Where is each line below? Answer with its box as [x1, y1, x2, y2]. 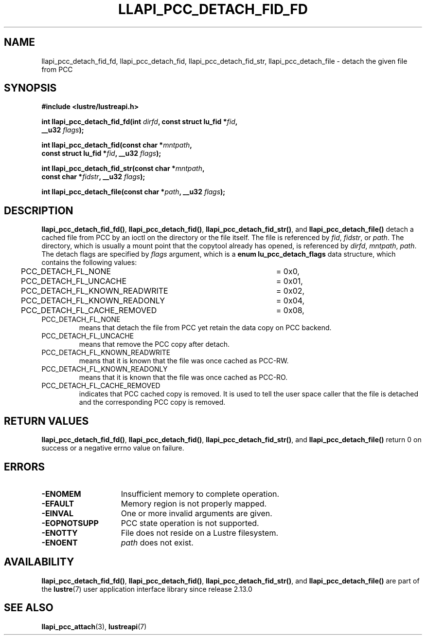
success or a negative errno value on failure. [41, 444, 184, 452]
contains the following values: [41, 258, 137, 267]
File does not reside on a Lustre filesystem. [121, 527, 278, 538]
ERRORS [4, 460, 45, 473]
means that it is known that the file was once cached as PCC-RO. [79, 373, 288, 382]
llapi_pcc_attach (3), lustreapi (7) [41, 622, 147, 631]
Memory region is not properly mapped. [121, 498, 267, 508]
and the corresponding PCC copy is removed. [79, 398, 226, 407]
